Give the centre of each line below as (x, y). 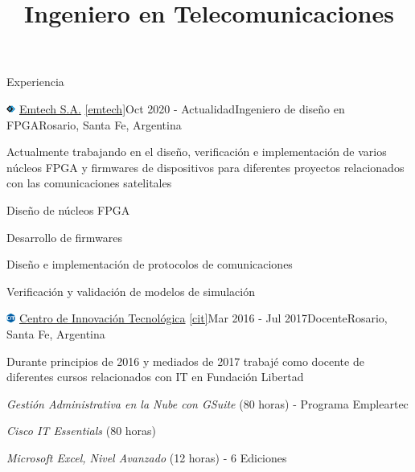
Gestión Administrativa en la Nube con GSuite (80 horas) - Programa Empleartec (207, 403)
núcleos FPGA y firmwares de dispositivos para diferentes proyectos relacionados (205, 167)
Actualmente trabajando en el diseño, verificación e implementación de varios (197, 152)
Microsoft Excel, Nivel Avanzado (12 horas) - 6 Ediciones (147, 457)
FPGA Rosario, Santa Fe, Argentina (94, 124)
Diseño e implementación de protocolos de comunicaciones (150, 264)
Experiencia (35, 82)
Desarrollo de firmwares (64, 237)
